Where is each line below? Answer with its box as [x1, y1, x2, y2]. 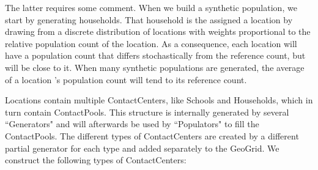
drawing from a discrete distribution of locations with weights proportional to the [5, 25, 311, 38]
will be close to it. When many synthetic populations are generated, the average [5, 61, 305, 73]
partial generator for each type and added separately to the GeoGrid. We [5, 141, 279, 154]
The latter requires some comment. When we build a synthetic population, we [5, 1, 297, 13]
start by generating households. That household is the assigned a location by [5, 13, 293, 26]
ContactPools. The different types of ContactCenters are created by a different [5, 129, 299, 142]
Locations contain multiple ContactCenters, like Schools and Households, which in [5, 94, 313, 106]
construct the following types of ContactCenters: [5, 153, 187, 166]
